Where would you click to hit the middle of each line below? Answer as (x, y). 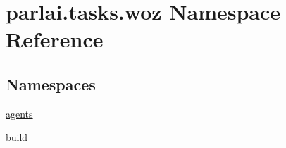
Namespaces (51, 84)
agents (19, 113)
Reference (55, 39)
